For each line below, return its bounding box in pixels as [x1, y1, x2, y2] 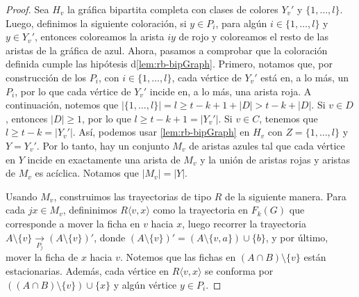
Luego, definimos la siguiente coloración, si [6, 15, 187, 30]
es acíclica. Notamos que [35, 166, 139, 180]
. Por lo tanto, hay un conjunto [36, 138, 169, 152]
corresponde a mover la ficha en [6, 216, 140, 230]
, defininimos [62, 202, 117, 217]
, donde [94, 230, 126, 244]
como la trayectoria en [153, 202, 249, 217]
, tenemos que [259, 111, 318, 125]
